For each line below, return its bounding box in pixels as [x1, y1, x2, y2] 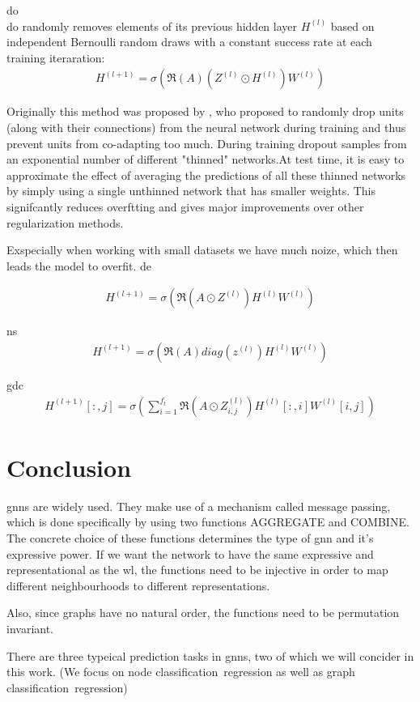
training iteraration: [6, 49, 105, 66]
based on [330, 17, 375, 34]
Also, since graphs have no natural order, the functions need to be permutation [6, 604, 400, 621]
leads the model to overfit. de [6, 257, 151, 274]
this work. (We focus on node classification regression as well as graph [6, 663, 355, 680]
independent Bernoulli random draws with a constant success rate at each [6, 33, 372, 50]
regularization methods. [6, 214, 124, 231]
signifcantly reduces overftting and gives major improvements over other [6, 198, 364, 215]
